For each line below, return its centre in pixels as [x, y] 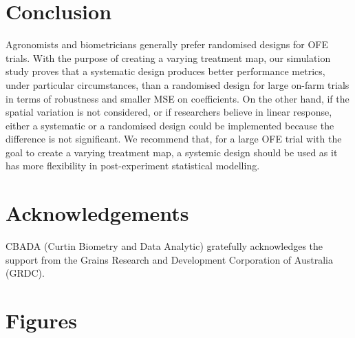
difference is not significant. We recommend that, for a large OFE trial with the [174, 139]
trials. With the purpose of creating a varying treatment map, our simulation [168, 57]
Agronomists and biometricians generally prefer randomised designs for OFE [167, 44]
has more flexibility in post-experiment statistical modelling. [133, 166]
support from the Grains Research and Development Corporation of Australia [169, 259]
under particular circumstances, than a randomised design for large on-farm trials [177, 84]
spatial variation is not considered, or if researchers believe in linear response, [169, 112]
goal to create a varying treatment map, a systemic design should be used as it [172, 152]
